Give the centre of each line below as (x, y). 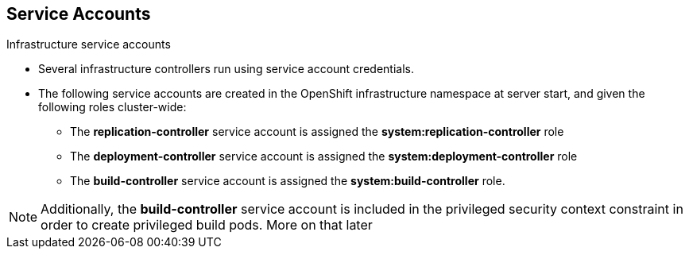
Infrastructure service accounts (89, 44)
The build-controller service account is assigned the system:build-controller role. (288, 181)
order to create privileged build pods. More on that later (207, 225)
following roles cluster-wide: (112, 107)
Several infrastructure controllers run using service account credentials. (226, 69)
